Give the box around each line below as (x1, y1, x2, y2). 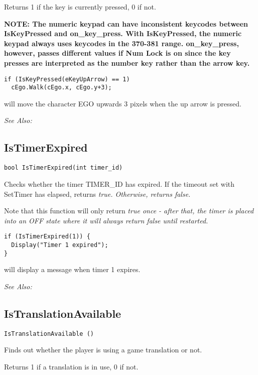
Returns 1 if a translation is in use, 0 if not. (4, 361, 139, 371)
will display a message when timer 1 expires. (4, 264, 141, 275)
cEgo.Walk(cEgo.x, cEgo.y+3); (11, 84, 112, 91)
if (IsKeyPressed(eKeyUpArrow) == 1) (4, 75, 130, 83)
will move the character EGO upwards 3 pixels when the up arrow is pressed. (4, 98, 241, 108)
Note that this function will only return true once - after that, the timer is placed (4, 205, 254, 216)
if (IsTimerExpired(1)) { (4, 233, 90, 240)
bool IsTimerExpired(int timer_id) (4, 164, 123, 172)
